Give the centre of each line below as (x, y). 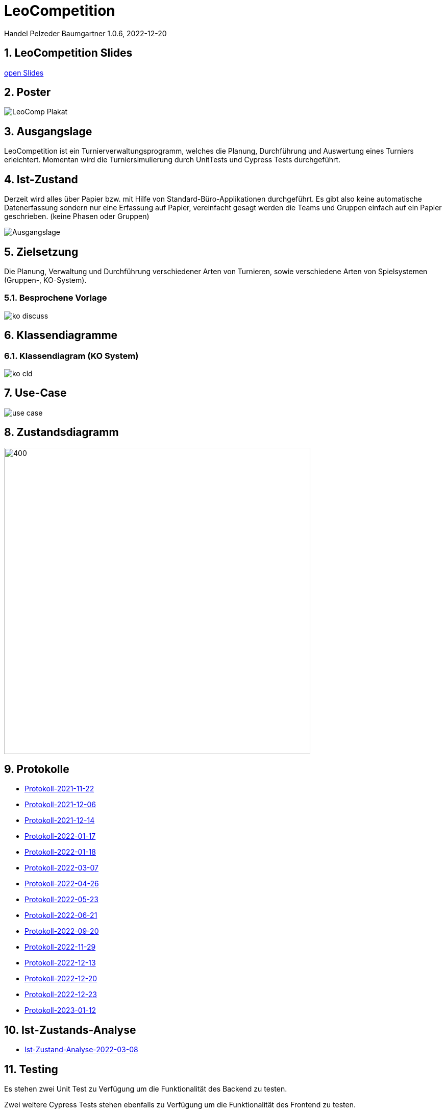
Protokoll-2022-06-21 (61, 915)
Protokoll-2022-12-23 (61, 995)
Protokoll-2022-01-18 (60, 852)
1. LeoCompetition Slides (68, 53)
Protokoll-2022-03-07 (62, 868)
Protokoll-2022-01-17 (60, 836)
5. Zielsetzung (41, 252)
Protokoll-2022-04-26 (62, 884)
